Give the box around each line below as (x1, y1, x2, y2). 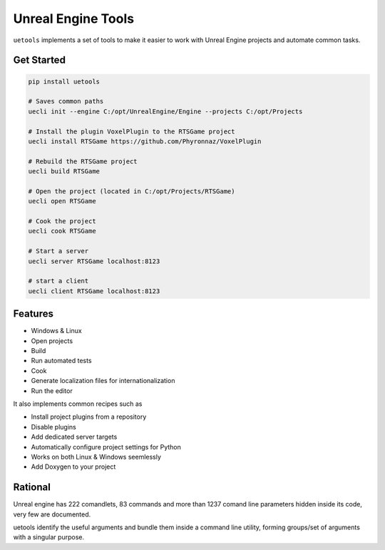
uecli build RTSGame (28, 168, 100, 175)
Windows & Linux (31, 327, 82, 335)
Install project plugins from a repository (31, 412, 147, 421)
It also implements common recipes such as (13, 399, 143, 408)
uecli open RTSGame (28, 197, 96, 205)
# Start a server (28, 247, 89, 255)
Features (13, 307, 53, 320)
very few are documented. (13, 510, 91, 519)
